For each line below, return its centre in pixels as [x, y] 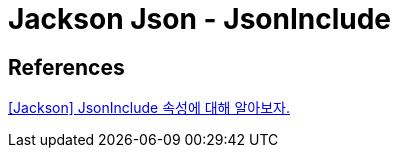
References [66, 67]
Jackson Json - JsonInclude [200, 19]
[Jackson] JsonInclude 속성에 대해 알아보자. [149, 108]
